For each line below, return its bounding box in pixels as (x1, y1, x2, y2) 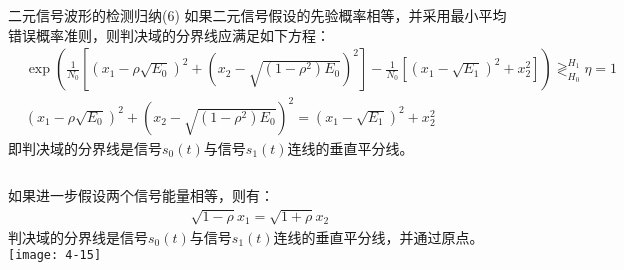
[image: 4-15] (8, 248, 102, 263)
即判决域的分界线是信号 (8, 137, 162, 158)
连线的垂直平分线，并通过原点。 (273, 226, 484, 247)
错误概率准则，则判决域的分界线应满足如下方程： (8, 24, 330, 45)
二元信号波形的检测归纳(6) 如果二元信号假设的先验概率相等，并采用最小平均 (8, 5, 507, 25)
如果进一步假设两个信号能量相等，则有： (8, 185, 274, 206)
